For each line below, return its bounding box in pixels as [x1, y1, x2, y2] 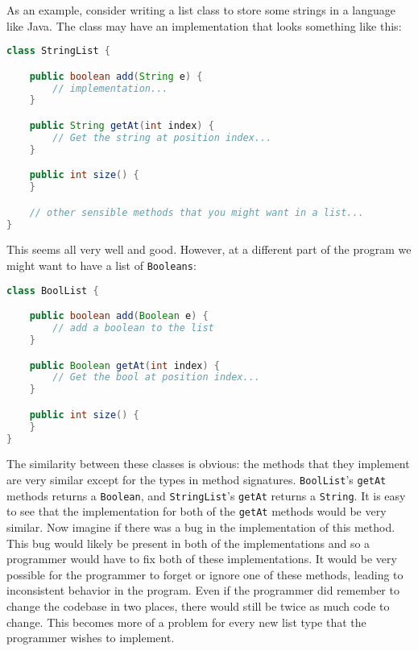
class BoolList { [6, 284, 99, 296]
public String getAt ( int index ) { [29, 120, 214, 131]
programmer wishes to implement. [6, 629, 175, 646]
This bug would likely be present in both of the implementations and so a [6, 534, 370, 551]
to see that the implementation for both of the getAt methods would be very [6, 503, 387, 520]
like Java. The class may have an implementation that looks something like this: [6, 17, 402, 34]
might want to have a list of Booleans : [6, 257, 197, 274]
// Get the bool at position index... [52, 371, 260, 384]
